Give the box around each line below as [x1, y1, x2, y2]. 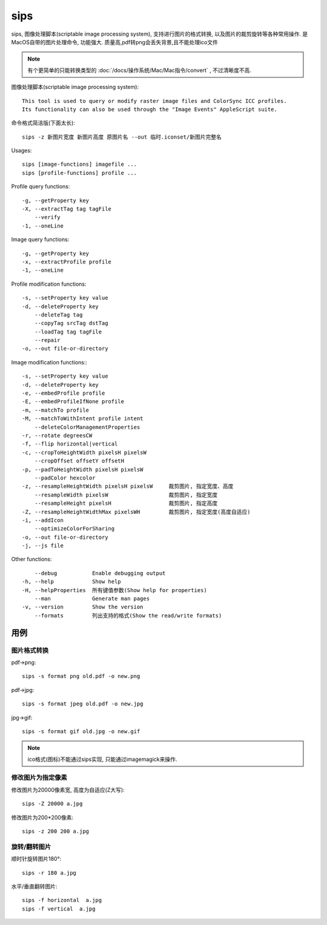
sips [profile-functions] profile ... [22, 170, 137, 176]
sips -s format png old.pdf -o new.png [22, 673, 140, 680]
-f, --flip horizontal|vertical [22, 441, 118, 447]
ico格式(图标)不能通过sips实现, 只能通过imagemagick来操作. [27, 755, 177, 763]
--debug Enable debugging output [34, 570, 166, 576]
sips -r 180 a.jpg [22, 869, 77, 876]
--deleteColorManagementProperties [34, 424, 140, 430]
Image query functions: [11, 236, 70, 243]
